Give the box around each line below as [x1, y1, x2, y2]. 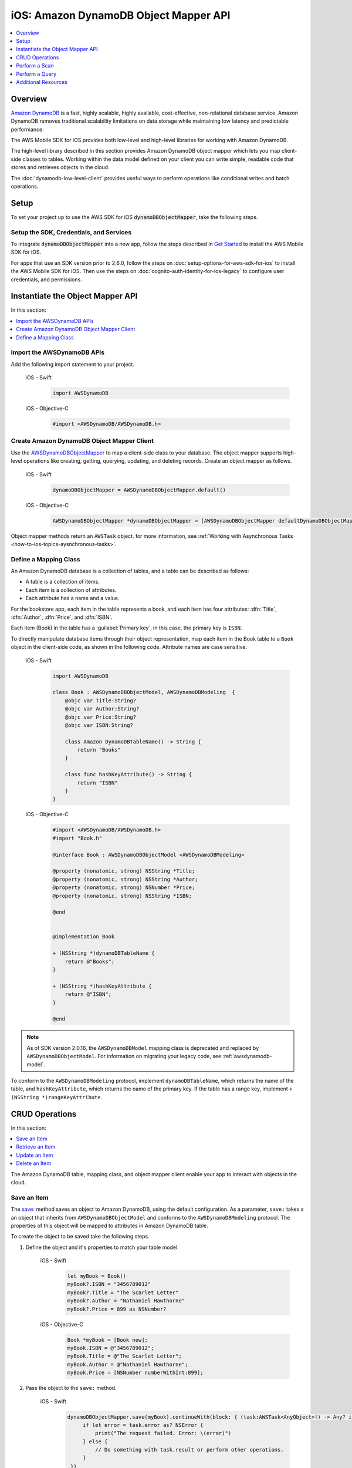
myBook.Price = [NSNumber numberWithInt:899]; [67, 1369, 204, 1376]
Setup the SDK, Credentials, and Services [11, 228, 132, 236]
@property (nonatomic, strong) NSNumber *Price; [52, 884, 195, 891]
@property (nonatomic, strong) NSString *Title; [52, 868, 195, 874]
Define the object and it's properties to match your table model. [25, 1244, 179, 1251]
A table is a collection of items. [25, 578, 100, 585]
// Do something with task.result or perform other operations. [94, 1446, 284, 1453]
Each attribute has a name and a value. [25, 595, 120, 602]
